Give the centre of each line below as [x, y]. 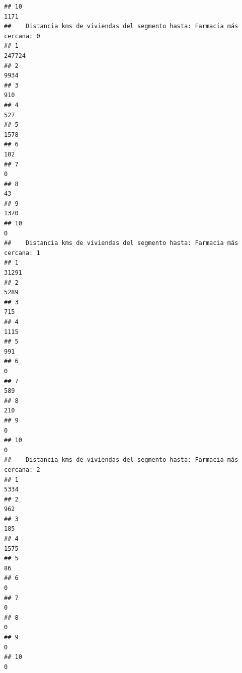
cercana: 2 [22, 470]
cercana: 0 [22, 36]
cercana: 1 [22, 253]
